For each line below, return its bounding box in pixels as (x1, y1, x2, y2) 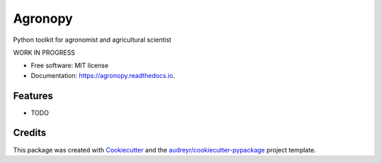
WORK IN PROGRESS (13, 48, 76, 57)
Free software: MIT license (30, 61, 109, 70)
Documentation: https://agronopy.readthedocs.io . (30, 71, 175, 79)
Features (13, 89, 53, 102)
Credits (13, 127, 47, 139)
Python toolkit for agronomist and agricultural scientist (13, 35, 172, 44)
